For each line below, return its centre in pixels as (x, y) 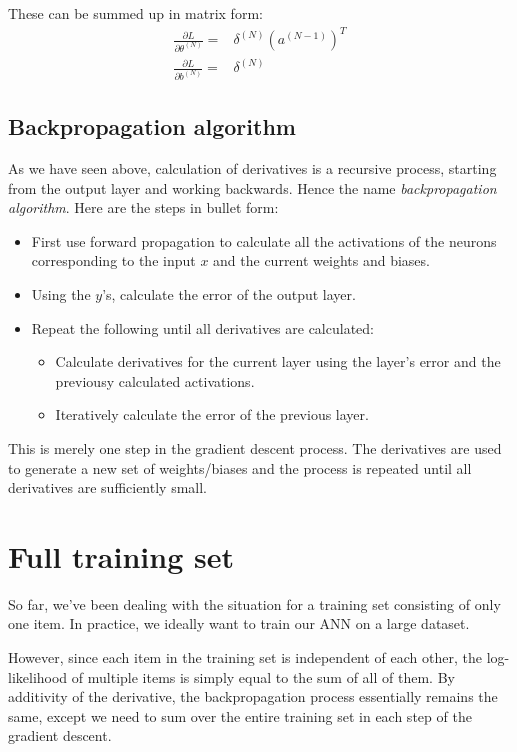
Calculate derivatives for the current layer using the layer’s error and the (278, 361)
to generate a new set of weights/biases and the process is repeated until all (240, 467)
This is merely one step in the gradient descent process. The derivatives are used (255, 447)
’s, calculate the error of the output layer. (229, 294)
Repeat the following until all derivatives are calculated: (202, 327)
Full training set (121, 555)
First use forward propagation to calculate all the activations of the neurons (264, 240)
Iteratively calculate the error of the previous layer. (212, 414)
